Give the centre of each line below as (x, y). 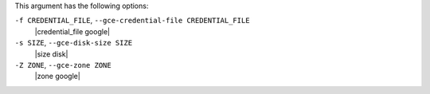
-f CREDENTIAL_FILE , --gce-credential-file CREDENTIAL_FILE (132, 21)
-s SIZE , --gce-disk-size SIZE (74, 43)
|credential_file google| (72, 31)
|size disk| (51, 54)
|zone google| (58, 76)
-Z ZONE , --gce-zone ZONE (63, 65)
